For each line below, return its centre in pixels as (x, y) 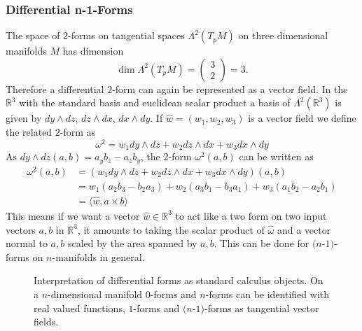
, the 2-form (166, 156)
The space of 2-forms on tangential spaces (95, 35)
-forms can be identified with (267, 294)
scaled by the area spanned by (132, 243)
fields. (46, 322)
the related (29, 132)
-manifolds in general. (98, 256)
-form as (78, 132)
